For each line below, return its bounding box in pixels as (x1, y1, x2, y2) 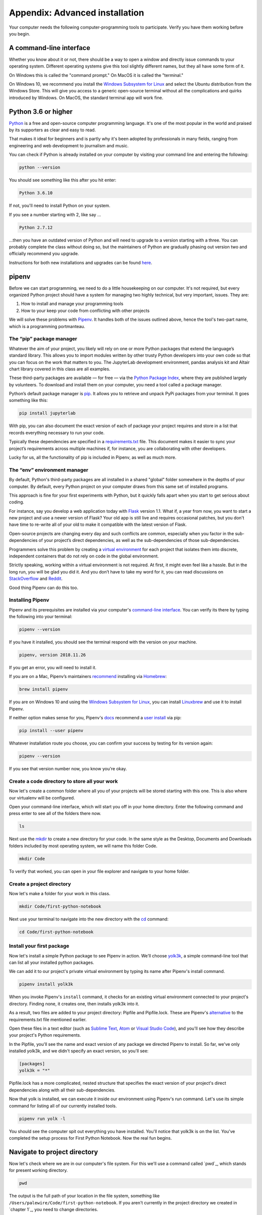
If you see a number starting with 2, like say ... (9, 211, 101, 217)
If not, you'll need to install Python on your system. (9, 203, 111, 208)
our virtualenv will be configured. (9, 795, 75, 800)
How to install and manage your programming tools (21, 301, 124, 307)
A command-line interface (9, 44, 91, 52)
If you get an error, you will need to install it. (9, 665, 97, 671)
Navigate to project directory (9, 1147, 98, 1156)
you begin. (9, 31, 31, 36)
